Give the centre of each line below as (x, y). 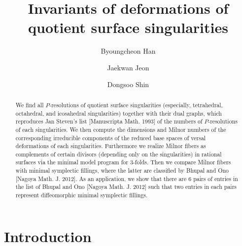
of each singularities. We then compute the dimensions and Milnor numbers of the (121, 129)
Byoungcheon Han (128, 51)
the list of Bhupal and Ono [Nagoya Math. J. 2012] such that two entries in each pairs (126, 187)
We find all (30, 105)
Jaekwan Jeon (128, 67)
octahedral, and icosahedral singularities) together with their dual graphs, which (119, 113)
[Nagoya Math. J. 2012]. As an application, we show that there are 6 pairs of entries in (127, 178)
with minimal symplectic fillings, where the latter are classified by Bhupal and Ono (122, 170)
